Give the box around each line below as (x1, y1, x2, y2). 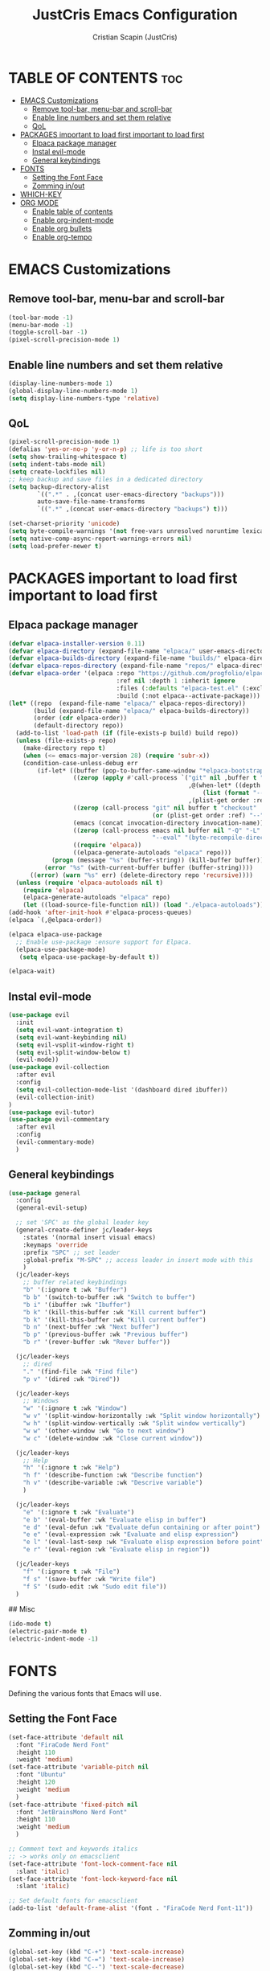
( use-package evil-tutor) (8, 1108, 95, 1117)
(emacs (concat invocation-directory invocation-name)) (72, 818, 264, 827)
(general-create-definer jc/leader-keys (15, 1226, 153, 1235)
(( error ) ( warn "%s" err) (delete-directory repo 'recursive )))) (29, 871, 253, 879)
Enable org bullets (31, 223, 92, 233)
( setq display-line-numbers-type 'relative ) (8, 394, 160, 403)
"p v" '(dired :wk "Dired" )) (22, 1375, 121, 1383)
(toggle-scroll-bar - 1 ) (8, 328, 88, 337)
